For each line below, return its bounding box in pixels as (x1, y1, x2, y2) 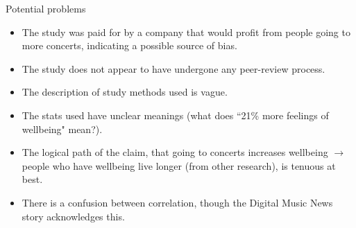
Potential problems (6, 1, 86, 15)
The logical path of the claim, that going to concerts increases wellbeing (22, 145, 328, 159)
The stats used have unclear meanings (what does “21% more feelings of (22, 107, 329, 122)
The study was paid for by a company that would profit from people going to (22, 24, 350, 39)
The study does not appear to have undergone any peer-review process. (22, 61, 325, 76)
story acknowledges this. (22, 209, 125, 223)
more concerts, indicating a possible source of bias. (22, 38, 237, 53)
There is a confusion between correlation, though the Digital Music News (22, 195, 333, 209)
